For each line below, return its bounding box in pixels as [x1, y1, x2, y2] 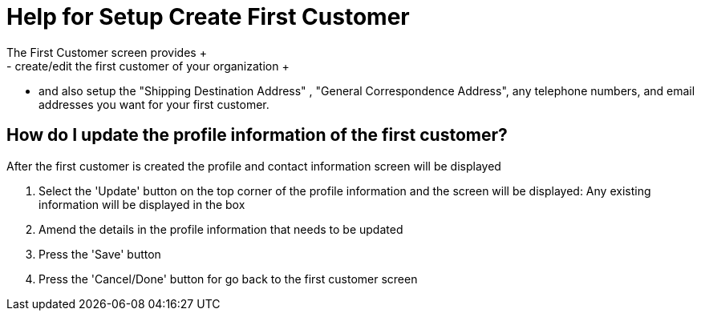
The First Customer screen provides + [6, 45, 207, 59]
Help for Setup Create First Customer [6, 3, 410, 30]
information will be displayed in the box [38, 197, 245, 211]
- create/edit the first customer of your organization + [6, 58, 290, 73]
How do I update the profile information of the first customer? [6, 125, 508, 146]
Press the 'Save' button [38, 247, 161, 261]
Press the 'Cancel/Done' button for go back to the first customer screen [38, 271, 418, 286]
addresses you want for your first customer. [38, 97, 269, 111]
